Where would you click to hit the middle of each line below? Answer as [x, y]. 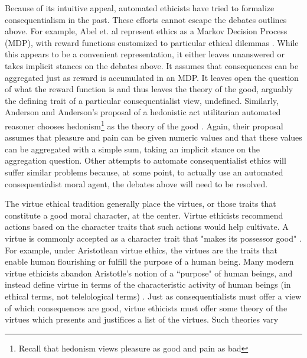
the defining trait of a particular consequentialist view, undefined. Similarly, [142, 100]
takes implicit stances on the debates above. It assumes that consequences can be [152, 65]
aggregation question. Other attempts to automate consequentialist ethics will [146, 160]
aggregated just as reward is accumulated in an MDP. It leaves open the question [152, 77]
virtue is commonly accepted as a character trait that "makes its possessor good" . [153, 238]
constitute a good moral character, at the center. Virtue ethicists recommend [144, 215]
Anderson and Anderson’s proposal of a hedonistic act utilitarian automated [143, 112]
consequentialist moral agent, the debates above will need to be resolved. [136, 183]
